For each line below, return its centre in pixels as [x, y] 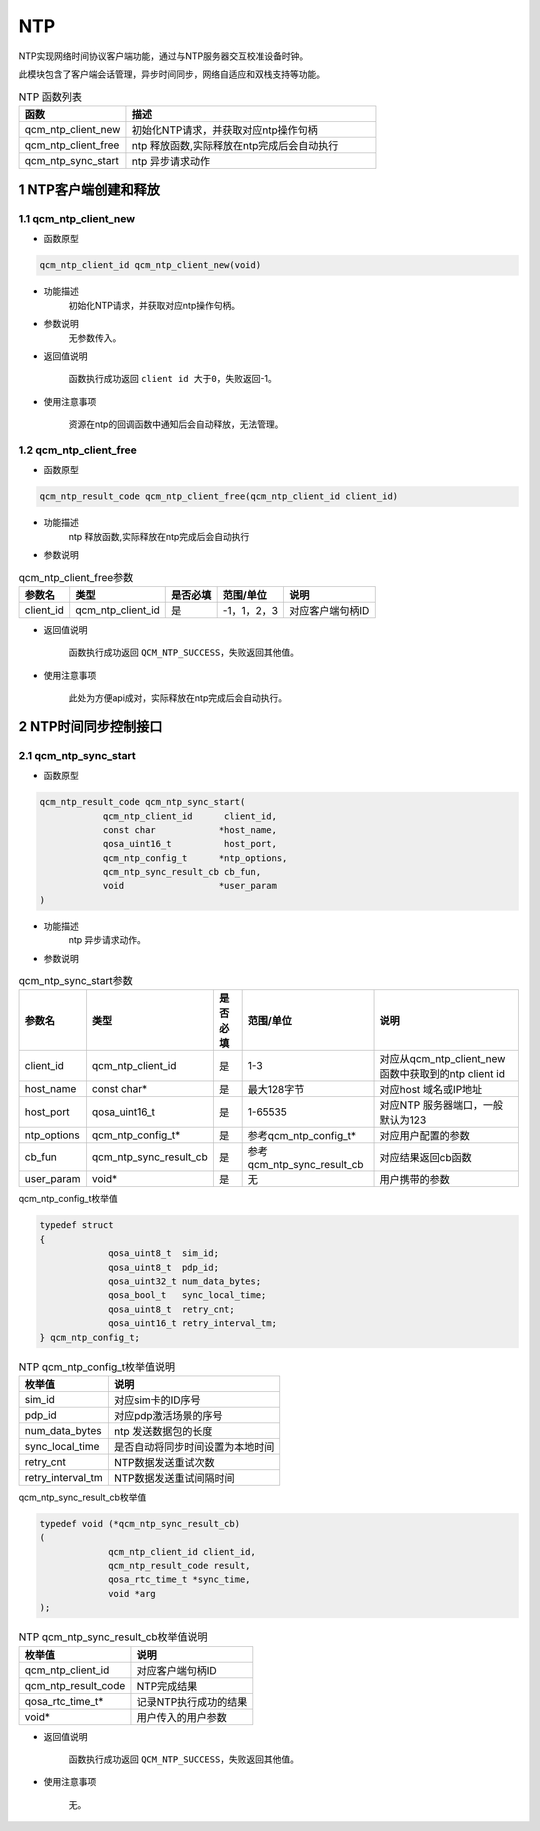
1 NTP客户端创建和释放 [89, 190]
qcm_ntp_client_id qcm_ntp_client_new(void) [150, 265]
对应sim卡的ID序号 [157, 1400]
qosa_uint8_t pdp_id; [164, 1267]
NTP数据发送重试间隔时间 [174, 1478]
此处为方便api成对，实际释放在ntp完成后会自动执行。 [178, 698]
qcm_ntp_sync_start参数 [76, 981]
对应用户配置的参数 [424, 1136]
